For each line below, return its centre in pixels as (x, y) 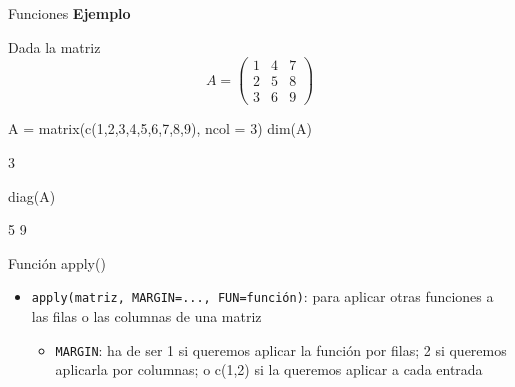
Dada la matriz (54, 46)
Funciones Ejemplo (69, 13)
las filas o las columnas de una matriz (146, 315)
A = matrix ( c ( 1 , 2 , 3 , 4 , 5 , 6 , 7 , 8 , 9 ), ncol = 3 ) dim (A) (160, 128)
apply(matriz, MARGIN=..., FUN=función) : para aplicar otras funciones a (262, 296)
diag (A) (32, 195)
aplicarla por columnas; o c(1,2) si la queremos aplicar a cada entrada (269, 369)
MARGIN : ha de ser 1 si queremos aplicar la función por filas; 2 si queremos (281, 349)
